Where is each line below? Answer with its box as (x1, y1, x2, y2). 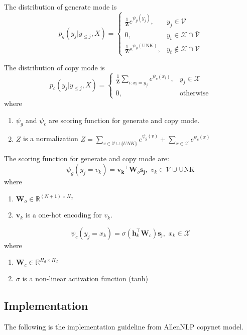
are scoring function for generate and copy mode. (49, 115, 200, 125)
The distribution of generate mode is (4, 2, 117, 12)
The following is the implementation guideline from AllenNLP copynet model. (4, 321, 243, 331)
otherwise (179, 89, 209, 97)
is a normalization (23, 133, 78, 144)
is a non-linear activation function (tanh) (22, 273, 149, 283)
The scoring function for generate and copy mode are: (4, 153, 169, 163)
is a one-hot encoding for (25, 209, 102, 220)
